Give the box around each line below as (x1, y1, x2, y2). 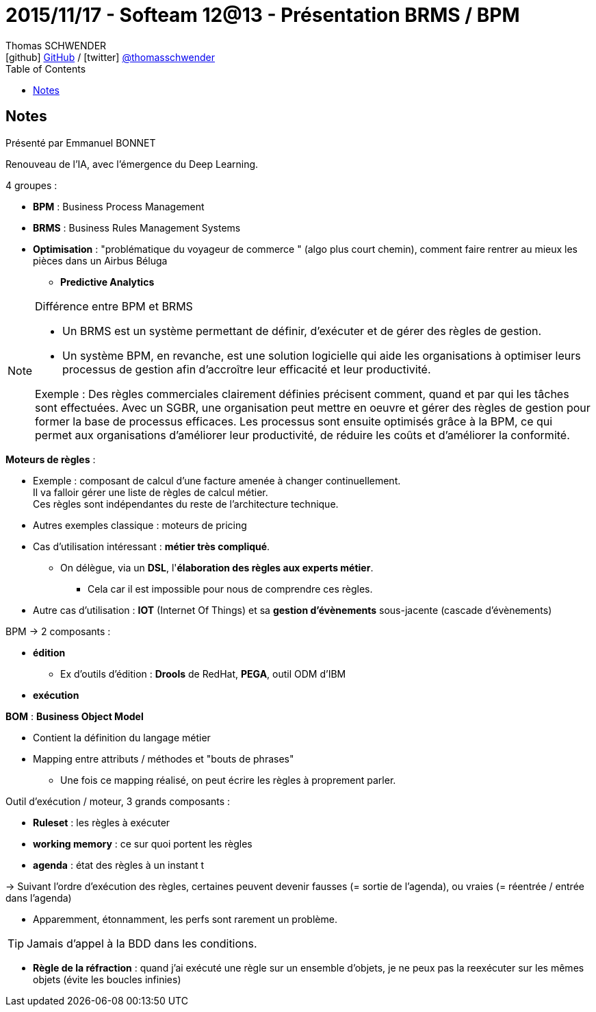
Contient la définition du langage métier (33, 731, 211, 743)
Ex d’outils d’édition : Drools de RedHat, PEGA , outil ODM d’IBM (60, 667, 346, 680)
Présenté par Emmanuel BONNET (5, 136, 156, 149)
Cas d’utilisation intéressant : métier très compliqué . (33, 540, 270, 552)
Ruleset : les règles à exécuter (33, 816, 170, 828)
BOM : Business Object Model (5, 710, 144, 722)
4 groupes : (5, 179, 57, 191)
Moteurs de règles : (5, 453, 96, 465)
